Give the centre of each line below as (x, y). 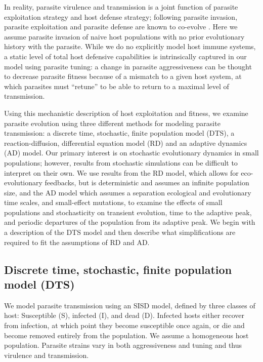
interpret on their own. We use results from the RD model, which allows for (121, 172)
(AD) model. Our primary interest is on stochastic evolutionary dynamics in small (131, 153)
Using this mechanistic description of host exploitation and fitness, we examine (126, 113)
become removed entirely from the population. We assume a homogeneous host (126, 335)
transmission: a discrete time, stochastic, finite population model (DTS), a (119, 133)
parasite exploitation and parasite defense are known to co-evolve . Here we (121, 27)
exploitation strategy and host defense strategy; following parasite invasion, (121, 16)
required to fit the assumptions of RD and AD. (77, 242)
